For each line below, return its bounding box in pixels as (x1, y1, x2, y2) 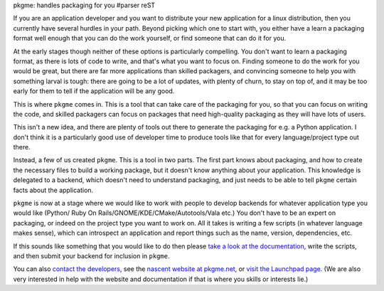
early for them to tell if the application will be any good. (13, 87, 175, 95)
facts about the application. (13, 186, 94, 194)
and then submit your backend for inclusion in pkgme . (13, 251, 170, 260)
